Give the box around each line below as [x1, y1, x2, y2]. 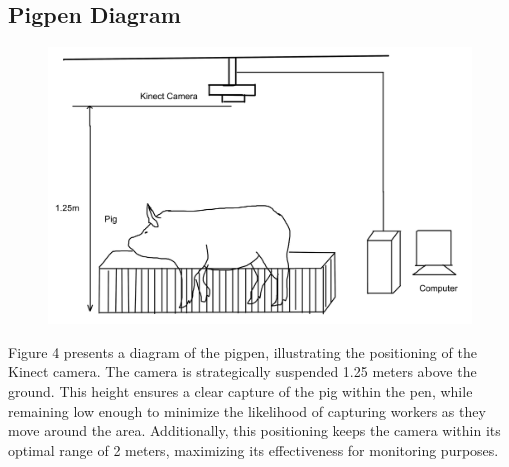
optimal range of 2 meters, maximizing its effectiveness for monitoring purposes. [8, 439, 499, 460]
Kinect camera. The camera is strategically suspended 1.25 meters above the [8, 361, 477, 382]
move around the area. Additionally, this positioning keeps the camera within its [8, 420, 501, 441]
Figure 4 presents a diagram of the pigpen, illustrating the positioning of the [8, 341, 477, 362]
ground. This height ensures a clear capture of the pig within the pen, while [8, 380, 473, 401]
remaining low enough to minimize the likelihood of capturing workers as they [8, 400, 486, 421]
